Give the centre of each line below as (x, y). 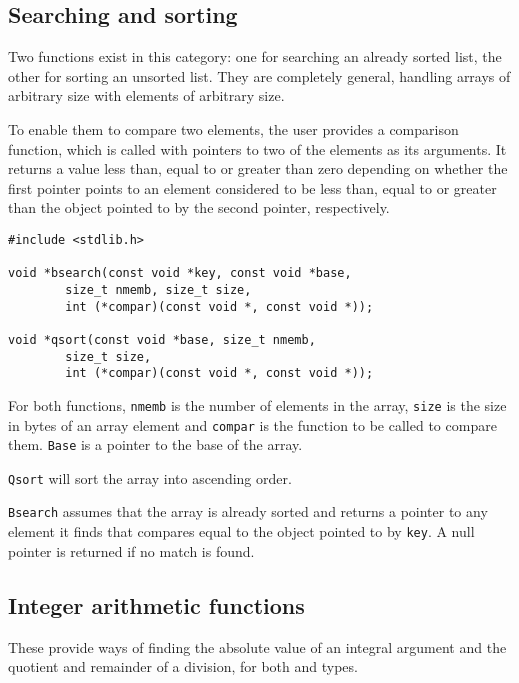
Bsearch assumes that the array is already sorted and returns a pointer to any (248, 511)
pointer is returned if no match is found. (131, 550)
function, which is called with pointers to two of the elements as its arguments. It (257, 148)
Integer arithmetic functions (156, 604)
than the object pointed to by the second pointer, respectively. (199, 207)
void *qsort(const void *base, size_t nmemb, (162, 339)
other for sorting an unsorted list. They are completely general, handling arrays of (259, 75)
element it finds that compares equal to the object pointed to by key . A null (241, 531)
